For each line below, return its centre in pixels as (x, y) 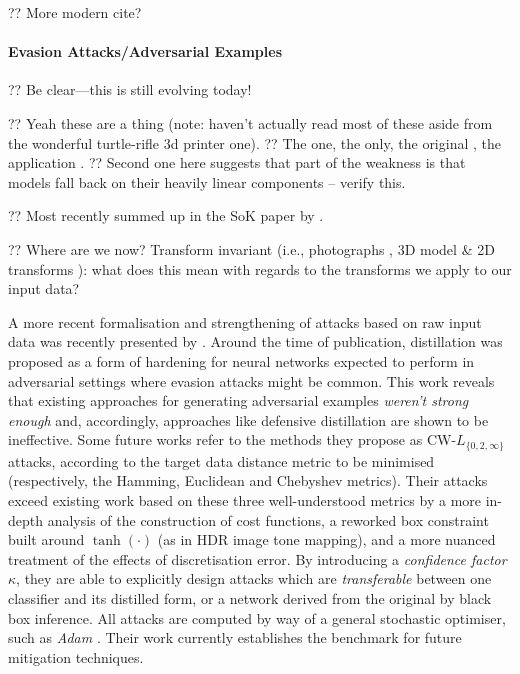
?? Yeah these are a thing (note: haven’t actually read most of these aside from (250, 122)
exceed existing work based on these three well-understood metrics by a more (245, 499)
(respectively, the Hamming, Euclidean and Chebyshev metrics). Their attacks (248, 480)
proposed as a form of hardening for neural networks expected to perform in (241, 360)
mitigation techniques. (76, 656)
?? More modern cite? (75, 12)
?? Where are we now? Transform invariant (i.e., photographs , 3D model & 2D (251, 248)
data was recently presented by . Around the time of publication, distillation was (255, 341)
